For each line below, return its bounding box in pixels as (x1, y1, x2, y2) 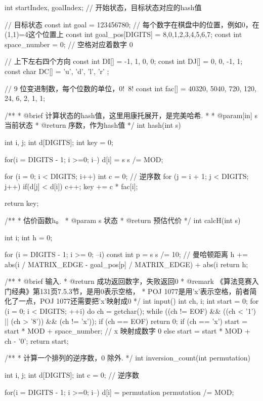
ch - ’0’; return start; (5, 335, 69, 346)
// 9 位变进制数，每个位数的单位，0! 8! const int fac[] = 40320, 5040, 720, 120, (5, 83, 256, 93)
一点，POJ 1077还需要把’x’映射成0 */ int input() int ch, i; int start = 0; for (18, 296, 259, 306)
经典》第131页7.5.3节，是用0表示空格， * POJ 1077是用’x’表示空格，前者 (11, 285, 250, 296)
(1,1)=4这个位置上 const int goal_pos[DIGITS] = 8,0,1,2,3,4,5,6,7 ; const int (5, 29, 242, 40)
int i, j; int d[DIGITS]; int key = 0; (5, 136, 113, 147)
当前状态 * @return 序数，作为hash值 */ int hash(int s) (5, 120, 181, 130)
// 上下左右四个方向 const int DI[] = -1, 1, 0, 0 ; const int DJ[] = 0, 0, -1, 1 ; (5, 56, 243, 66)
